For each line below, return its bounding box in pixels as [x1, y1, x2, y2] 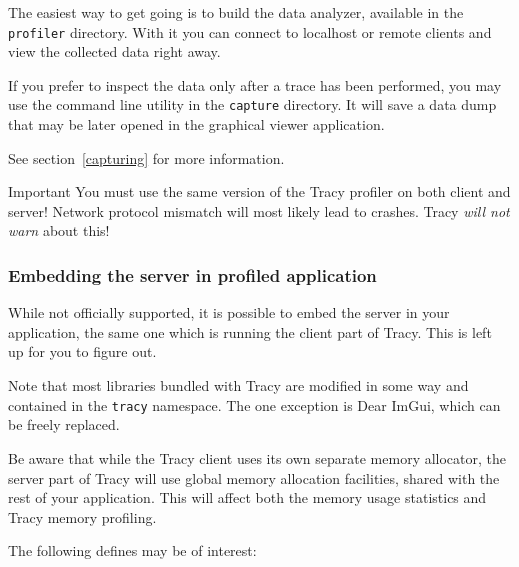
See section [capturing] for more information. [8, 147, 285, 168]
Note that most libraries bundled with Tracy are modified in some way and [8, 375, 469, 396]
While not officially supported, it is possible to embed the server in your [8, 302, 450, 323]
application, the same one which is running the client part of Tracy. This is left [8, 321, 492, 342]
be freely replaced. [8, 414, 120, 435]
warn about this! [8, 220, 110, 241]
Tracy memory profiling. [8, 506, 157, 527]
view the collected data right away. [8, 41, 221, 62]
